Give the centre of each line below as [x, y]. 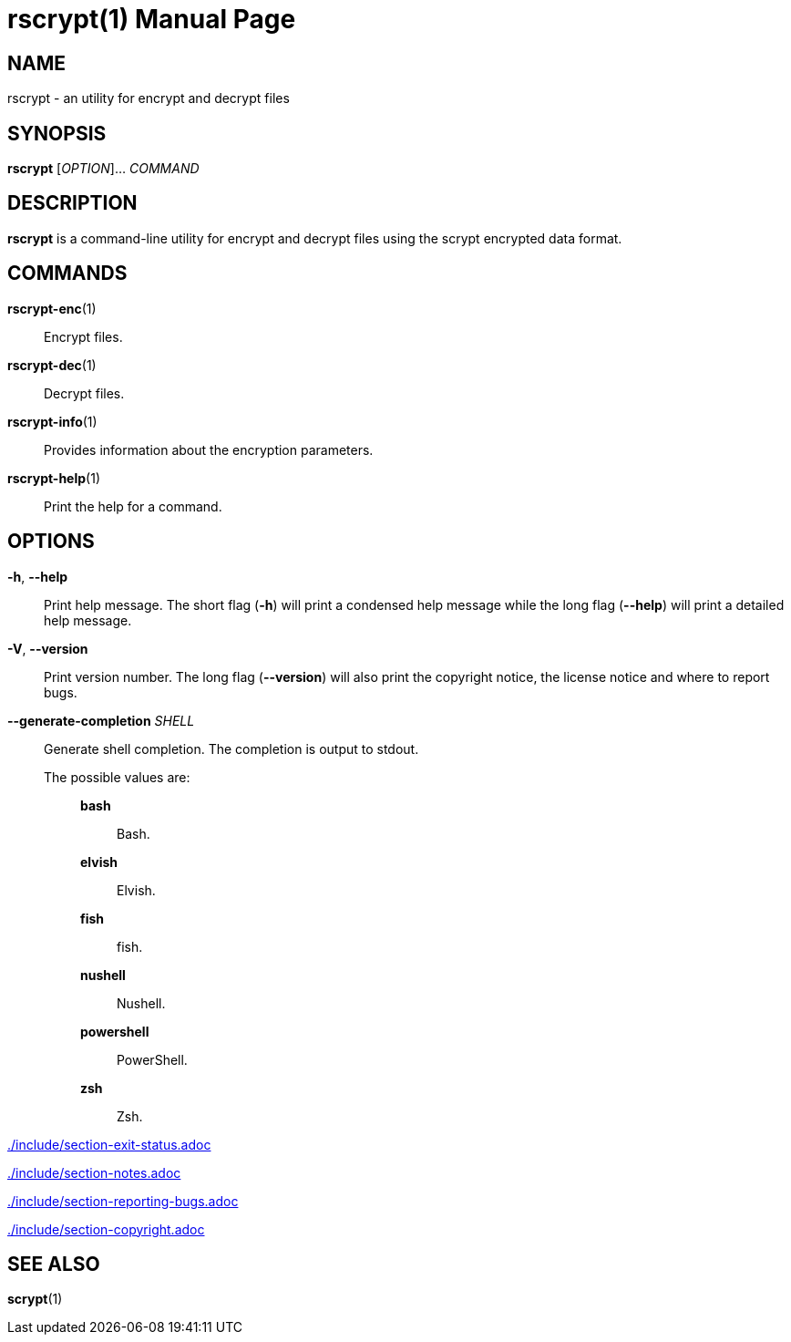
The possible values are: [117, 777]
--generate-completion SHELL [101, 720]
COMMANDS [67, 274]
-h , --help [38, 576]
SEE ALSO [54, 1264]
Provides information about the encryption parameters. [209, 449]
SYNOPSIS [57, 133]
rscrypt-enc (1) [52, 308]
